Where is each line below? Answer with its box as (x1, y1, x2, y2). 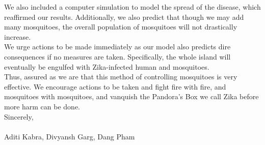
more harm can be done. (4, 101, 81, 111)
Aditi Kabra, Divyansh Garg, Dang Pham (4, 131, 135, 141)
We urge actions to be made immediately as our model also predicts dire (4, 41, 231, 52)
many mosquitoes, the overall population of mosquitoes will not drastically (4, 21, 237, 32)
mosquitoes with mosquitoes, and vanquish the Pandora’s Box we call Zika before (4, 91, 259, 102)
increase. (4, 31, 31, 42)
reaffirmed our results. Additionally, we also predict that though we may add (4, 11, 244, 22)
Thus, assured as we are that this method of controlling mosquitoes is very (4, 71, 237, 82)
